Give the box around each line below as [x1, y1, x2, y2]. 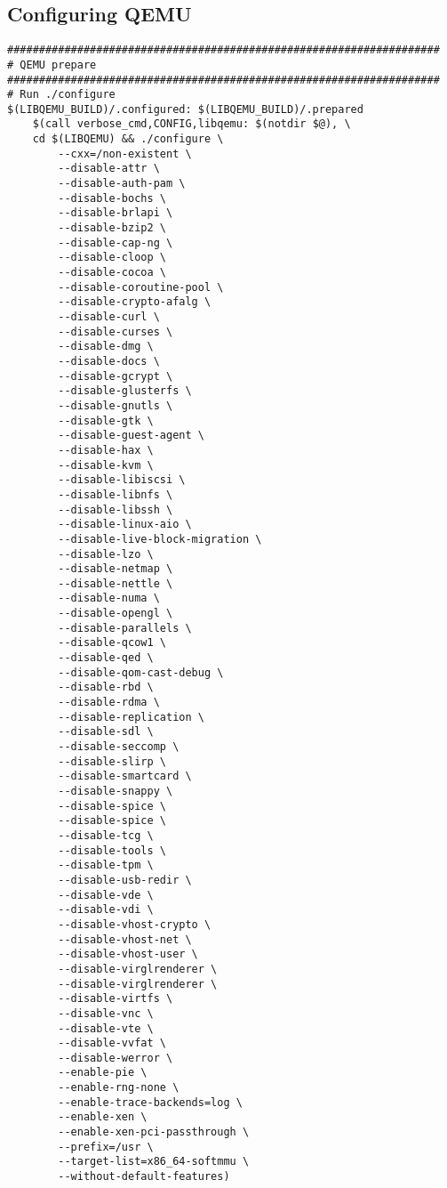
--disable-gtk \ [58, 414, 154, 427]
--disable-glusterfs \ [58, 384, 192, 398]
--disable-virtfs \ [58, 992, 173, 1006]
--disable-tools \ [58, 844, 166, 857]
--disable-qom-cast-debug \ [58, 666, 224, 679]
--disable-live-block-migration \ [58, 532, 262, 546]
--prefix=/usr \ [58, 1140, 154, 1153]
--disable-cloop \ [58, 251, 166, 264]
